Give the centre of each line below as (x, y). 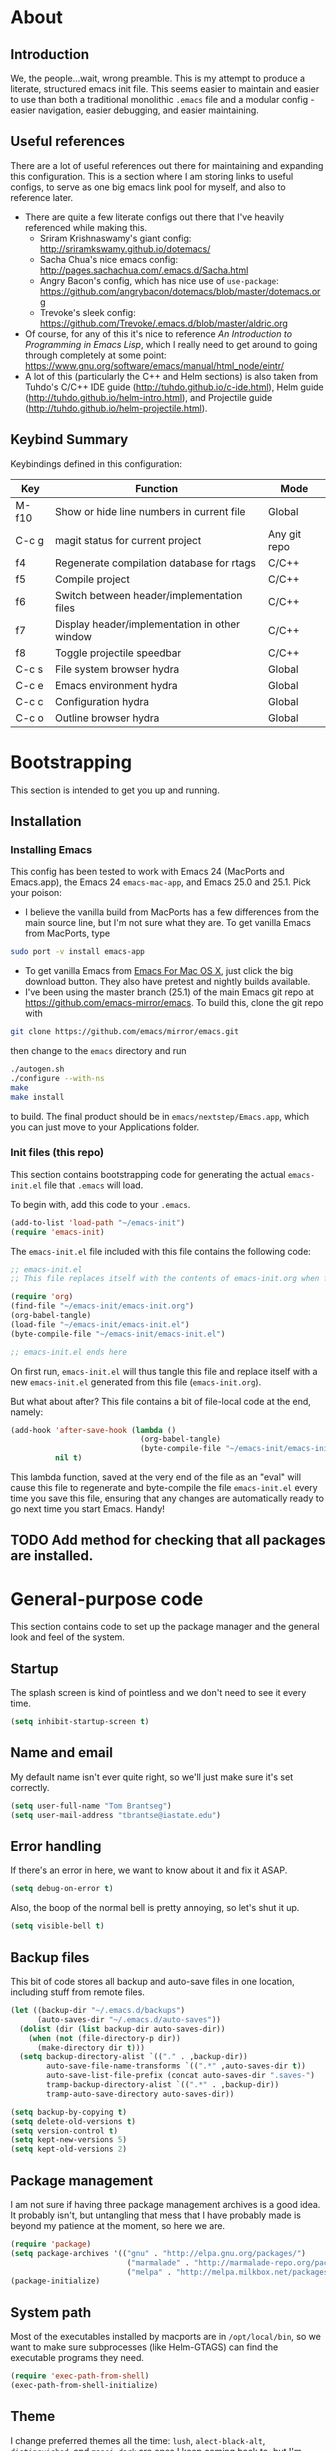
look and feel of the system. (67, 1637)
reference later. (41, 197)
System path (51, 2312)
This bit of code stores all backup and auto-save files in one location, (152, 1981)
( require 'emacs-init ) (57, 1232)
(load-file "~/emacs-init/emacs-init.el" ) (100, 1324)
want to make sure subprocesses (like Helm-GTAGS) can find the (144, 2347)
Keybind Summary (69, 439)
